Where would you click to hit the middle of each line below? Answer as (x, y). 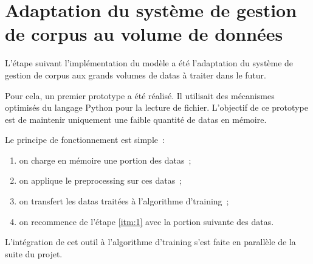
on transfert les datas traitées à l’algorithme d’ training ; (124, 201)
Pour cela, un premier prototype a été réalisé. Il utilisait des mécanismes (140, 95)
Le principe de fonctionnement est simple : (85, 140)
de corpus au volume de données (144, 34)
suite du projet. (34, 253)
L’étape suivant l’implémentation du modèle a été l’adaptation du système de (149, 63)
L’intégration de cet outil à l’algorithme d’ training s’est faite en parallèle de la (150, 242)
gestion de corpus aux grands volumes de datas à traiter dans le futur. (136, 75)
